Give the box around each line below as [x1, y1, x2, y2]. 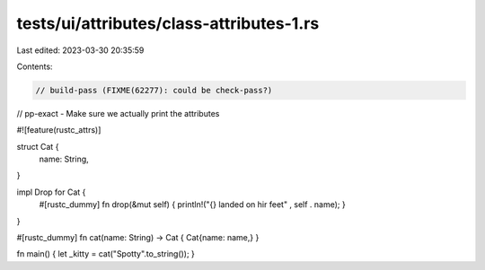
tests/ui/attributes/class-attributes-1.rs [16, 13, 320, 33]
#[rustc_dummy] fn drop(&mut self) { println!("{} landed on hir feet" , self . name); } [39, 199, 346, 210]
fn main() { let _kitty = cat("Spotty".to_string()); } [16, 248, 195, 259]
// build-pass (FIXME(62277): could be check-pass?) [35, 85, 273, 95]
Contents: [16, 61, 53, 72]
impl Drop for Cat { [16, 187, 86, 197]
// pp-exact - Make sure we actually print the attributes [16, 108, 220, 118]
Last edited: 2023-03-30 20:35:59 [16, 45, 145, 56]
